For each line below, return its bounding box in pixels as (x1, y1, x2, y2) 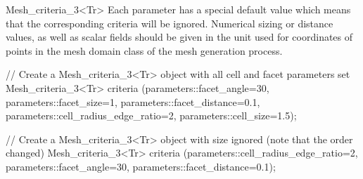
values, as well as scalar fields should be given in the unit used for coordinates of (6, 29, 353, 44)
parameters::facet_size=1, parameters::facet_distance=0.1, (6, 94, 260, 109)
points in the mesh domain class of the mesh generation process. (6, 43, 283, 58)
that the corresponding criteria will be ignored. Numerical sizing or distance (6, 15, 333, 30)
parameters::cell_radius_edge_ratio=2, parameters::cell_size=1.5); (6, 108, 297, 123)
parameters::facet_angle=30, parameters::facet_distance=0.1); (6, 159, 276, 173)
